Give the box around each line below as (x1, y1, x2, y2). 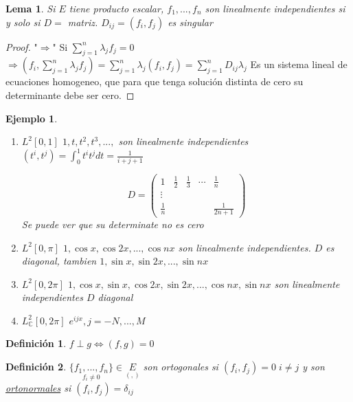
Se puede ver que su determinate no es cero (21, 216, 204, 231)
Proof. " (5, 39, 38, 54)
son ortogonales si (143, 359, 218, 374)
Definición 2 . (5, 359, 67, 374)
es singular (168, 14, 213, 29)
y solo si (5, 14, 41, 29)
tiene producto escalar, (69, 1, 164, 15)
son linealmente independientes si (205, 1, 345, 15)
